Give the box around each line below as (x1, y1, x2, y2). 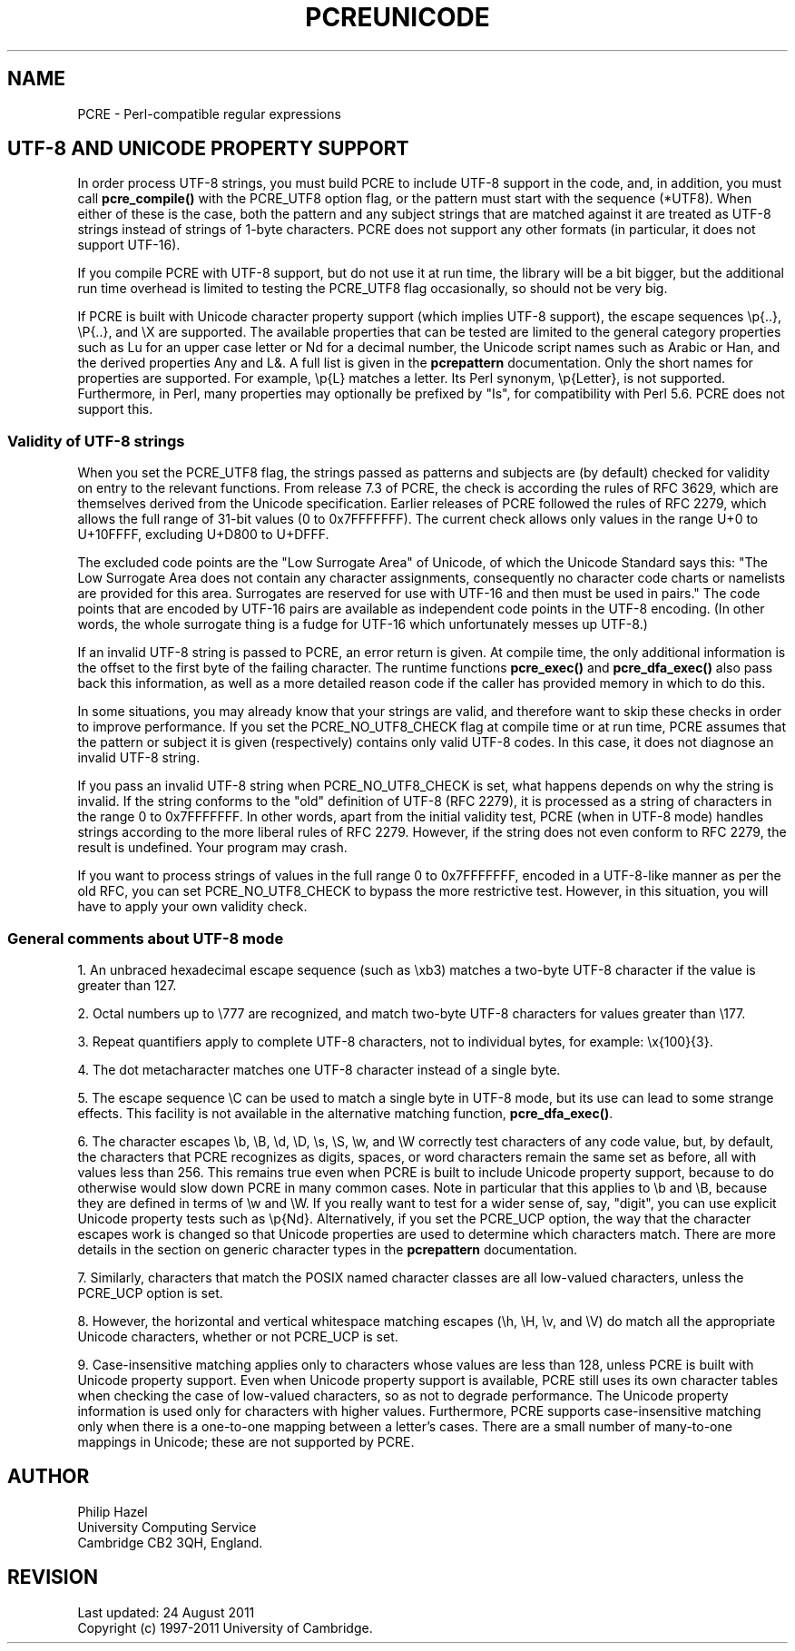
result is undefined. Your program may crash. (77, 840, 348, 856)
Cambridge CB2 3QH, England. (77, 1534, 263, 1550)
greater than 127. (77, 977, 177, 993)
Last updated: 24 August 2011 (77, 1604, 255, 1620)
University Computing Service (77, 1518, 257, 1535)
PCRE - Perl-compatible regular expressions (77, 105, 341, 122)
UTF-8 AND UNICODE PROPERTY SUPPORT (7, 137, 409, 161)
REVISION (7, 1566, 98, 1589)
